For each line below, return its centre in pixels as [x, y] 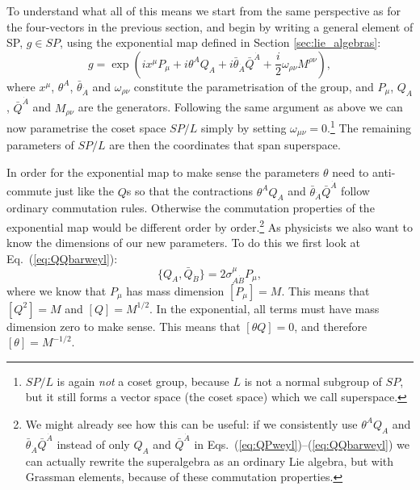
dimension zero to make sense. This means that [124, 326]
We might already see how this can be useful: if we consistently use [191, 423]
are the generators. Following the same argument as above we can [240, 107]
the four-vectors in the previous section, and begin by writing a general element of [210, 26]
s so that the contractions [189, 191]
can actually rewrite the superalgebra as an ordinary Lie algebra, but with [210, 461]
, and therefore [331, 326]
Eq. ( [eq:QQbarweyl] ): [62, 258]
